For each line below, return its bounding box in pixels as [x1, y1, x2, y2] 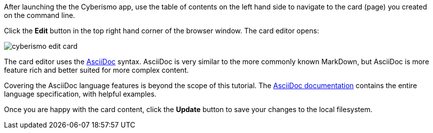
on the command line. [4, 11, 75, 19]
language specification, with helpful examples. [4, 90, 157, 98]
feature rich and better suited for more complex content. [4, 66, 189, 74]
